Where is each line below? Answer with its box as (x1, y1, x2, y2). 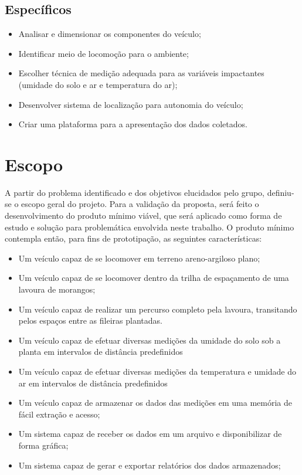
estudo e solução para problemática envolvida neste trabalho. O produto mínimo (5, 220, 294, 233)
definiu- (267, 186, 294, 198)
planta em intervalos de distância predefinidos (18, 345, 183, 358)
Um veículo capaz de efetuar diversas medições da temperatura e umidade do (18, 365, 297, 378)
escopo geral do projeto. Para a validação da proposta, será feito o (21, 198, 259, 210)
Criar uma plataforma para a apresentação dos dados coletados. (18, 118, 247, 130)
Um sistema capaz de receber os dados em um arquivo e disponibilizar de (18, 428, 282, 440)
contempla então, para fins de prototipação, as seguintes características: (5, 232, 262, 245)
